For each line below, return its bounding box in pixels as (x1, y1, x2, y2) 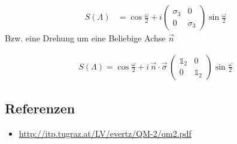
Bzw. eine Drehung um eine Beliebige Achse (5, 32, 166, 44)
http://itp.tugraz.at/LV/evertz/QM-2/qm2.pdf (19, 127, 192, 139)
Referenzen (5, 99, 75, 118)
